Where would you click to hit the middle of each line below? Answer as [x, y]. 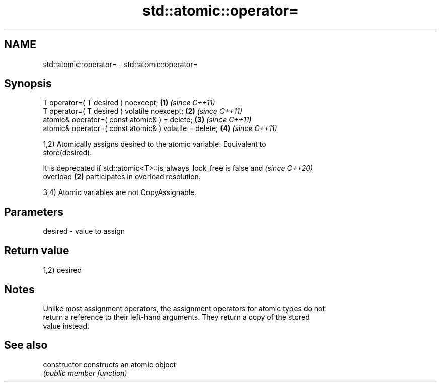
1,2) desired [62, 270]
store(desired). [67, 153]
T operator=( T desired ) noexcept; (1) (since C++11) [129, 103]
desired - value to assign [84, 231]
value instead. [66, 326]
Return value [37, 250]
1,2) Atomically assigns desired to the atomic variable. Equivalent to [155, 144]
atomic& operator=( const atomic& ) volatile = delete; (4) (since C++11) [160, 128]
